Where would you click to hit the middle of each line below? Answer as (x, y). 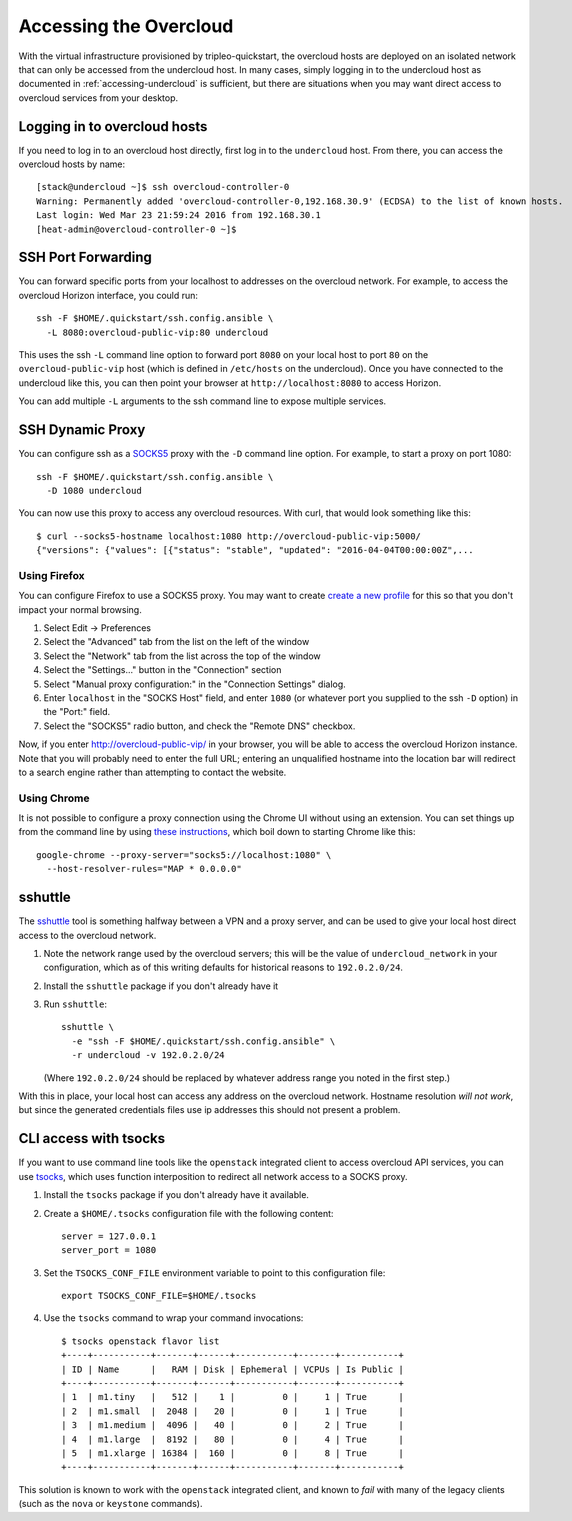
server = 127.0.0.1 (109, 1236)
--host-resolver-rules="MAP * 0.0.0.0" (144, 869)
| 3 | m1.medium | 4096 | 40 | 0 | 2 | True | (232, 1425)
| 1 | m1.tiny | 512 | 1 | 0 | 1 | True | (232, 1397)
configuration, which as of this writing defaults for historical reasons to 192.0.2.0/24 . (223, 967)
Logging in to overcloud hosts (113, 126)
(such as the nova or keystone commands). (110, 1504)
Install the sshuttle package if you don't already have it (161, 986)
